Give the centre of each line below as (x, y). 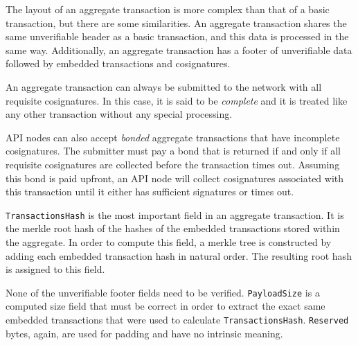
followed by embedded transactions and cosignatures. (118, 63)
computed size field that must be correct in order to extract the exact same (165, 306)
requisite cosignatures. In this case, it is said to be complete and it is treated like (177, 100)
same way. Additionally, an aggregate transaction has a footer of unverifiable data (179, 50)
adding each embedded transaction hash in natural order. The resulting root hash (179, 255)
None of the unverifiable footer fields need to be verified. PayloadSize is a (163, 292)
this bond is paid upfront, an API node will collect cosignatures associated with (175, 178)
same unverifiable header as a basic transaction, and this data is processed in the (177, 36)
